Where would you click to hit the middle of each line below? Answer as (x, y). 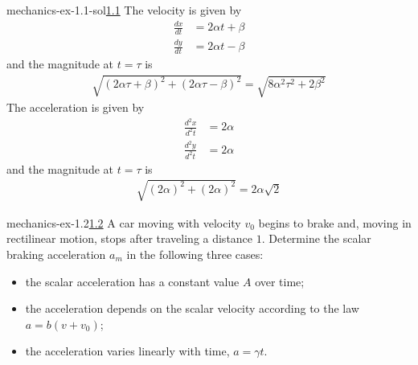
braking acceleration (56, 254)
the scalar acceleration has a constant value (132, 281)
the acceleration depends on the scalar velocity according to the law (192, 308)
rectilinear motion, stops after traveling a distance (130, 238)
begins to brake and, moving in (335, 222)
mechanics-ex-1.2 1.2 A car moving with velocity (124, 222)
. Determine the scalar (316, 238)
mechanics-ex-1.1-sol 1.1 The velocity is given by (124, 10)
